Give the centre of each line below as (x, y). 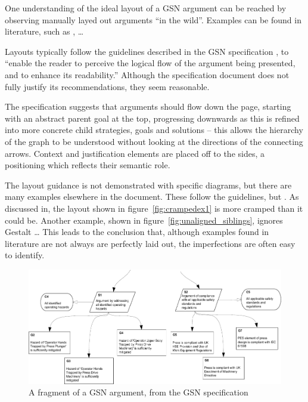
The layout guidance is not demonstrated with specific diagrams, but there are (148, 185)
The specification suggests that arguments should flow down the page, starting (148, 106)
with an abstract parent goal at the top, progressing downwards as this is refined (152, 118)
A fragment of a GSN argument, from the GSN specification (139, 392)
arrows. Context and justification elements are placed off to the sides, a (135, 153)
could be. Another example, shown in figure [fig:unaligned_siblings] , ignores (144, 220)
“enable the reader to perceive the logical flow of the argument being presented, (150, 63)
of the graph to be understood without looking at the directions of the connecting (154, 141)
